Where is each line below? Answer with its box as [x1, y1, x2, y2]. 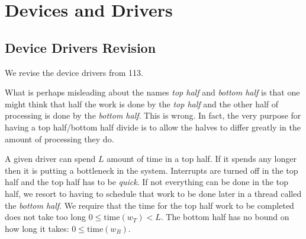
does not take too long [5, 211, 86, 223]
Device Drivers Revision [5, 38, 156, 56]
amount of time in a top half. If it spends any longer [107, 152, 297, 165]
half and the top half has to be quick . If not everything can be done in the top [5, 176, 288, 188]
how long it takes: [5, 222, 69, 234]
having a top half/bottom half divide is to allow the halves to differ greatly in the [5, 120, 301, 133]
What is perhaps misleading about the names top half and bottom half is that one [5, 86, 300, 98]
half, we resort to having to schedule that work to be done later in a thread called [5, 187, 302, 199]
